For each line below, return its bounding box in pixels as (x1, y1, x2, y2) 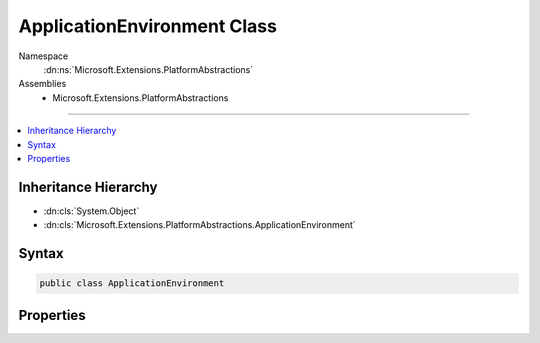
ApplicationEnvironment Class (18, 15, 277, 37)
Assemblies (18, 78, 67, 90)
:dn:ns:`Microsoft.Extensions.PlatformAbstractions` (43, 63, 254, 75)
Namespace (18, 50, 69, 62)
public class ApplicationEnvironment (39, 278, 225, 289)
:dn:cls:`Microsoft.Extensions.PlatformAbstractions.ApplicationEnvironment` (43, 219, 357, 231)
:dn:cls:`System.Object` (43, 205, 140, 217)
